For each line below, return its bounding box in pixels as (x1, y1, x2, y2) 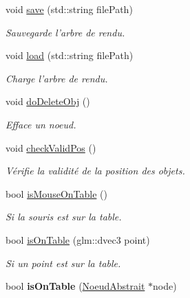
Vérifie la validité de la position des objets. (6, 163, 185, 178)
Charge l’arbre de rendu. (6, 71, 108, 85)
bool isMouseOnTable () (6, 186, 107, 200)
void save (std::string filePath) (6, 2, 133, 16)
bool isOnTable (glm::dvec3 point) (6, 232, 150, 247)
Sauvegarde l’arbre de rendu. (6, 25, 125, 39)
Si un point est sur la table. (6, 255, 121, 270)
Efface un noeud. (6, 117, 76, 131)
